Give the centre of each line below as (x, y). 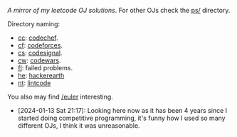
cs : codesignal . (40, 53)
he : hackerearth (41, 75)
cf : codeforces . (40, 45)
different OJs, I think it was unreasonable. (79, 126)
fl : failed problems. (45, 68)
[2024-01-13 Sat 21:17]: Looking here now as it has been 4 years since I (122, 110)
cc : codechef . (38, 38)
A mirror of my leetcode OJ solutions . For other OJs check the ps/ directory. (119, 10)
